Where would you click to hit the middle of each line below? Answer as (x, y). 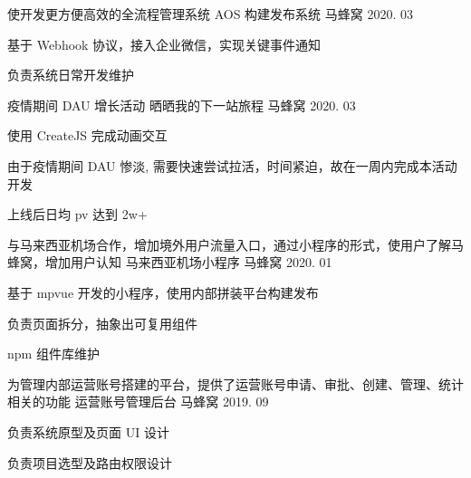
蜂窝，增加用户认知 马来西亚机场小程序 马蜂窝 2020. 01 (170, 262)
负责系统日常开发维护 (71, 75)
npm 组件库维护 (53, 354)
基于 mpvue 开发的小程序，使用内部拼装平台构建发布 (163, 292)
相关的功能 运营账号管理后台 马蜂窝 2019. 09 (138, 402)
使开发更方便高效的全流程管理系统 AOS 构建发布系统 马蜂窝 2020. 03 (211, 14)
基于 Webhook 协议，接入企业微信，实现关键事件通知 (164, 44)
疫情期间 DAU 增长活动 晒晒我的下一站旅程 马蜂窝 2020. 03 (182, 105)
